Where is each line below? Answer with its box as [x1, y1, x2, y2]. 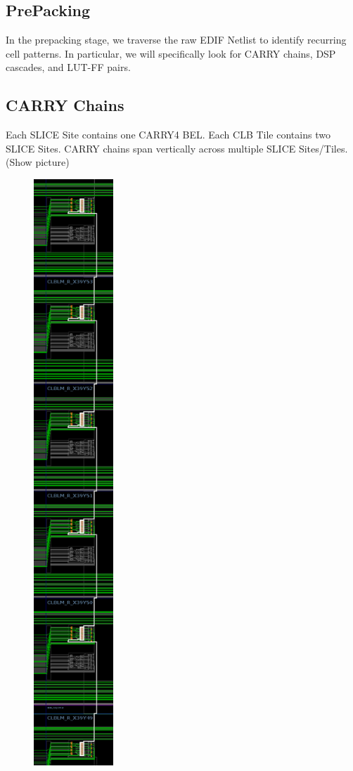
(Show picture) [6, 155, 70, 169]
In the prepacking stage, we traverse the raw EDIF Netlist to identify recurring [6, 32, 347, 47]
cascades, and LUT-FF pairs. [6, 60, 131, 74]
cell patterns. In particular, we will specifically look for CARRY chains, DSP [6, 46, 336, 60]
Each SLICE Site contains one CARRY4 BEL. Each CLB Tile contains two [6, 127, 330, 142]
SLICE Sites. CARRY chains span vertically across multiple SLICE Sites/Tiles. [6, 141, 348, 155]
